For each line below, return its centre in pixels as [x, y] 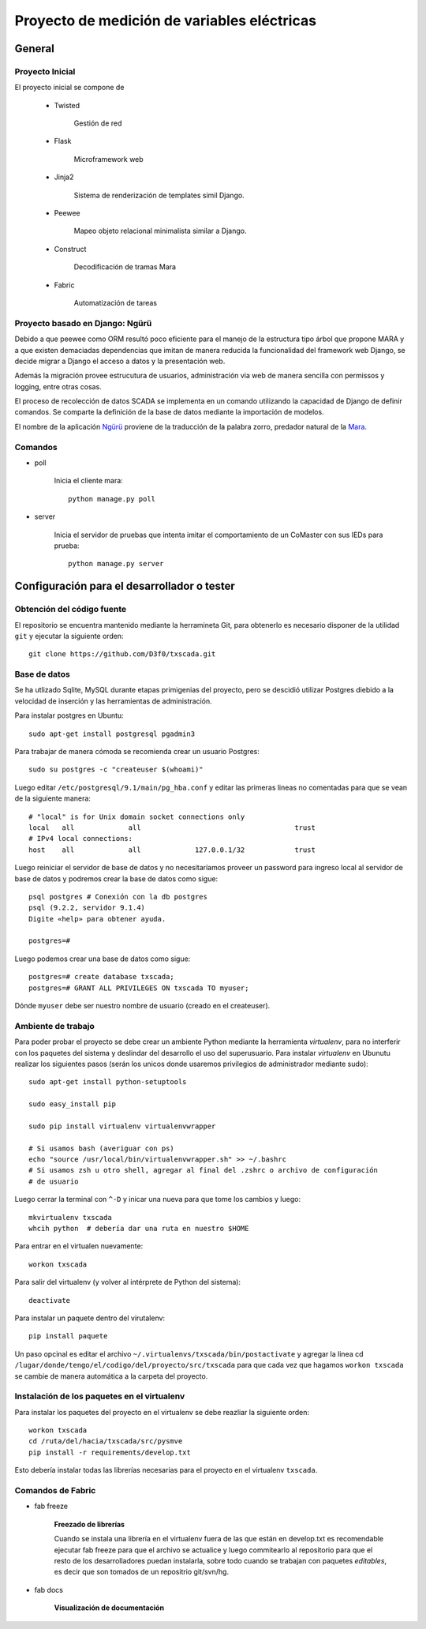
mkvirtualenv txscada [70, 1217]
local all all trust [172, 828]
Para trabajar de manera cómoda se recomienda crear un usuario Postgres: [137, 751]
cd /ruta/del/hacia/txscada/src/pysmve [106, 1441]
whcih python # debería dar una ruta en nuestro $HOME [139, 1229]
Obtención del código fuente [71, 610]
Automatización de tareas [116, 303]
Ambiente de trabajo [54, 1026]
